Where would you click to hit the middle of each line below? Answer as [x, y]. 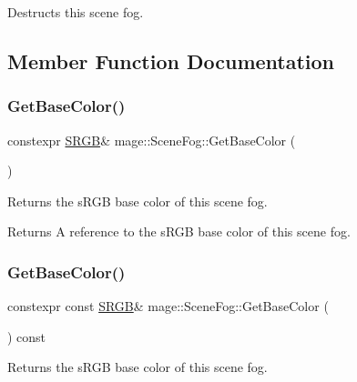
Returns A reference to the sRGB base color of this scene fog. [179, 231]
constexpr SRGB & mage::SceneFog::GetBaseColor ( [152, 140]
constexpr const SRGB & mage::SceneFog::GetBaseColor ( [168, 306]
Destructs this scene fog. [76, 12]
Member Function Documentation [171, 60]
